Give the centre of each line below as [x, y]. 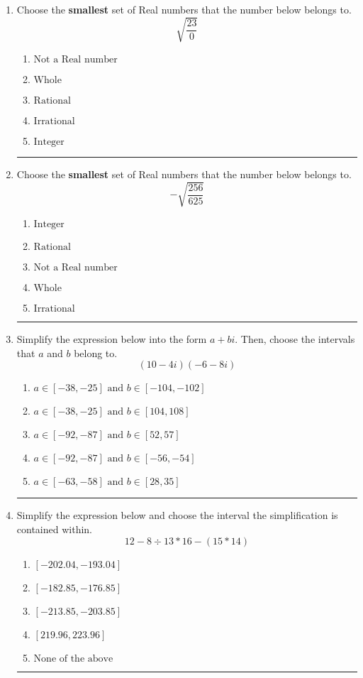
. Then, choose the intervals [295, 339]
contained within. [54, 529]
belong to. [96, 352]
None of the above [73, 658]
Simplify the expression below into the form [112, 339]
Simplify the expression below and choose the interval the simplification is [177, 515]
